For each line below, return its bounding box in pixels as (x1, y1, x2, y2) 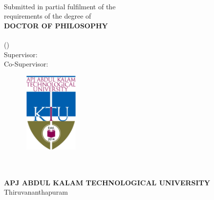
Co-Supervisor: (4, 59, 48, 69)
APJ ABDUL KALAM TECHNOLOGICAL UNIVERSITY (4, 177, 210, 187)
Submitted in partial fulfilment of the (4, 1, 116, 11)
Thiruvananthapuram (4, 187, 68, 197)
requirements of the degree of (4, 11, 91, 21)
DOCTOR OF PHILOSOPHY (4, 20, 108, 30)
